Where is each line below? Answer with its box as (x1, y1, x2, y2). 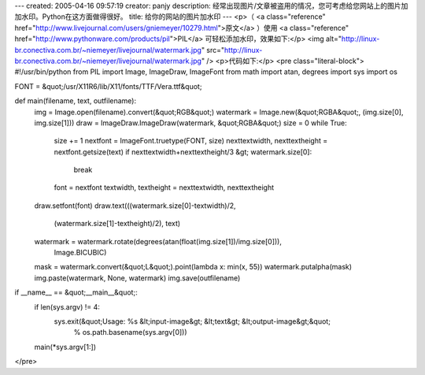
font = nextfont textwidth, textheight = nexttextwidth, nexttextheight (54, 183, 275, 192)
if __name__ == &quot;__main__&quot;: (14, 288, 138, 297)
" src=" (201, 45, 225, 54)
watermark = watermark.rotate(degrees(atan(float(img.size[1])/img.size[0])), (34, 236, 283, 246)
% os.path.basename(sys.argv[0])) (73, 328, 188, 337)
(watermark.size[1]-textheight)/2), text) (54, 219, 181, 228)
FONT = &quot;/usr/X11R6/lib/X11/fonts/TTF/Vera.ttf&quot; (14, 81, 202, 91)
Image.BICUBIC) (54, 248, 107, 258)
